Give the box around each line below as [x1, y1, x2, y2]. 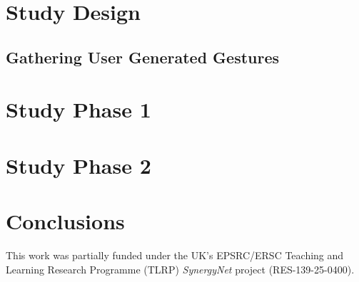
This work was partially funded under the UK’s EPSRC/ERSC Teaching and [6, 248, 344, 263]
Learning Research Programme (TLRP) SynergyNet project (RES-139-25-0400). [6, 261, 355, 276]
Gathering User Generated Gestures [6, 46, 280, 68]
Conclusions [6, 207, 125, 236]
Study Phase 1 [6, 95, 151, 124]
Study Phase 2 [6, 150, 151, 179]
